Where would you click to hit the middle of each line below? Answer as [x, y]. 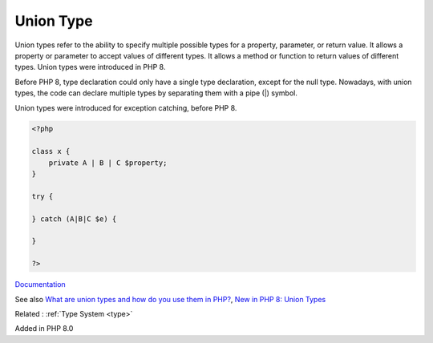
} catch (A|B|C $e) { [74, 219]
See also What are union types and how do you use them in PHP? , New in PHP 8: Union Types [170, 299]
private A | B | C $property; [108, 163]
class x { [51, 151]
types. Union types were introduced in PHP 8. [90, 67]
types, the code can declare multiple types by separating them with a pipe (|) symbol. [156, 93]
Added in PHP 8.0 [44, 329]
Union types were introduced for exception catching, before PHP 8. [126, 107]
